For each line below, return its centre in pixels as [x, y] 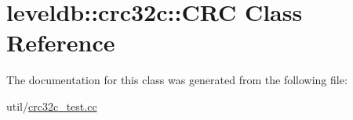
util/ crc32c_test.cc [52, 106]
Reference [61, 42]
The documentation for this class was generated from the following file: [177, 80]
